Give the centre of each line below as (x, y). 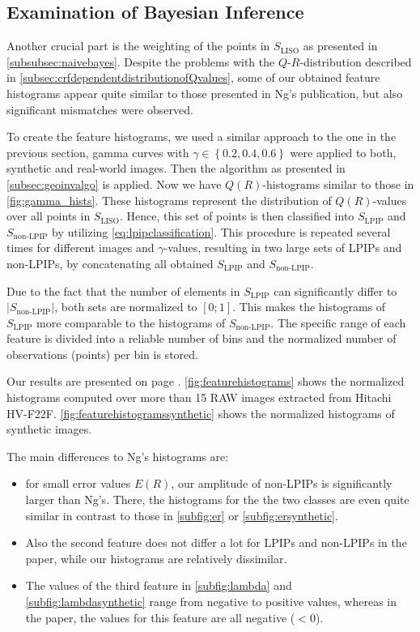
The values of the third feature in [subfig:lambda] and (159, 585)
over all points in (49, 216)
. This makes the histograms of (309, 307)
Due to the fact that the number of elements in (123, 290)
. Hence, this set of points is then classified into (237, 216)
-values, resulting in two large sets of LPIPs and (283, 248)
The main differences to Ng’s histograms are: (118, 456)
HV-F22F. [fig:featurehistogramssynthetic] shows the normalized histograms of (201, 413)
